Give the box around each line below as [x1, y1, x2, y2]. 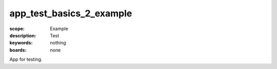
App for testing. [9, 56, 43, 62]
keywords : [9, 40, 33, 46]
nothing [50, 40, 66, 46]
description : [9, 32, 36, 38]
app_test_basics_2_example [9, 8, 132, 19]
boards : [9, 47, 27, 53]
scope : [9, 26, 25, 32]
